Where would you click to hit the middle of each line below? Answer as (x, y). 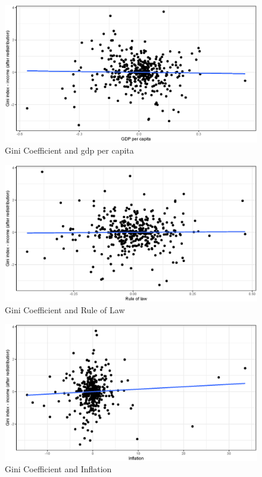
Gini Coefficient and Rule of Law (65, 309)
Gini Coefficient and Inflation (58, 469)
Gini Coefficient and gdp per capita (69, 150)
